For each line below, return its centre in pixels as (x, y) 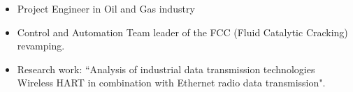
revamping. (41, 46)
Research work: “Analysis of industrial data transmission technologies (166, 69)
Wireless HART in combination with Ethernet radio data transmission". (171, 83)
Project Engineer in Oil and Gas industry (106, 8)
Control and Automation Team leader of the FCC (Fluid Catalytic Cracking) (182, 32)
